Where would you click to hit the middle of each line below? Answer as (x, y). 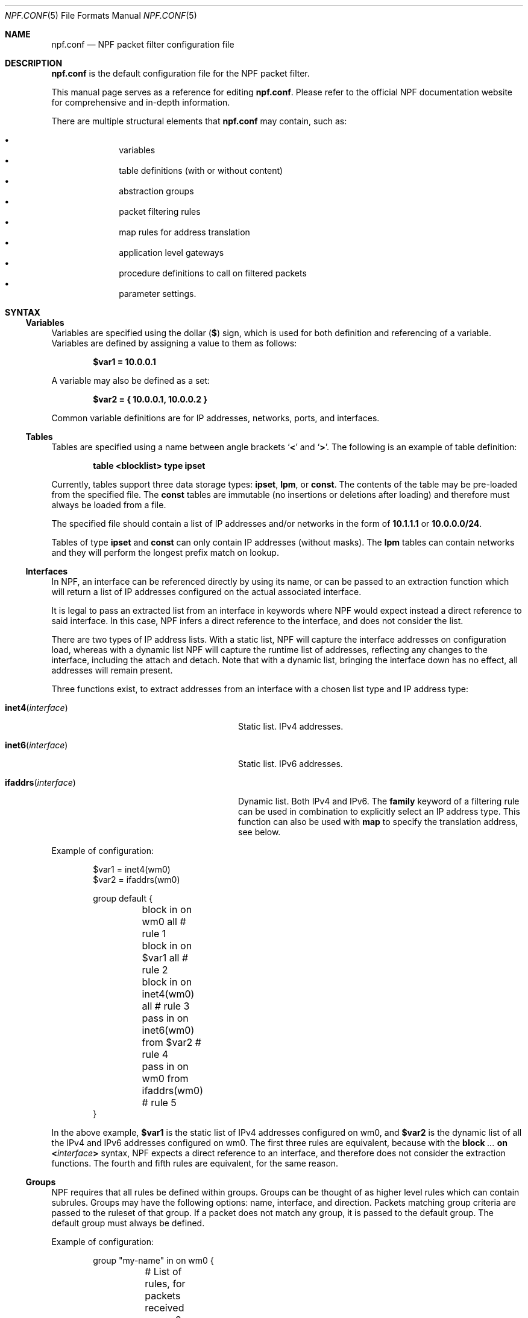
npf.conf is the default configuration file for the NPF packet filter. (181, 73)
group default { (123, 898)
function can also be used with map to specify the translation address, (378, 822)
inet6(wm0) (168, 1030)
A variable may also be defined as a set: (131, 380)
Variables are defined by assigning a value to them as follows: (174, 343)
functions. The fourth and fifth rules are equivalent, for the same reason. (195, 1163)
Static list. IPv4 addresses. (291, 726)
